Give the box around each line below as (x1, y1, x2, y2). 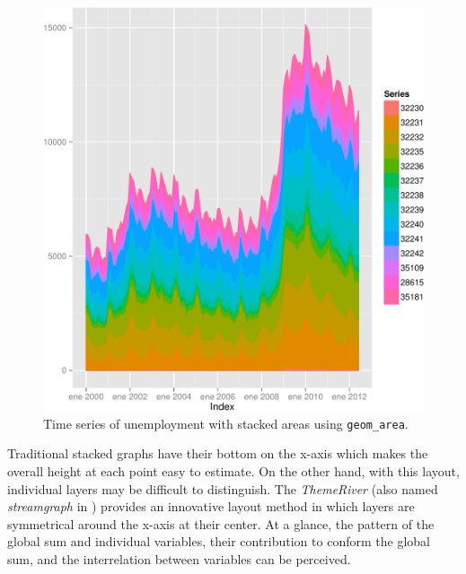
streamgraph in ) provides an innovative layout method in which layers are (7, 497, 415, 516)
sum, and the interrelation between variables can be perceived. (7, 549, 351, 568)
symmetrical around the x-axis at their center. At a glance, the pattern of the (7, 514, 435, 533)
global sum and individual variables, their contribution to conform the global (7, 532, 430, 551)
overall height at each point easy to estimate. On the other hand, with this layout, (7, 461, 460, 480)
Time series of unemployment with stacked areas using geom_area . (43, 413, 409, 432)
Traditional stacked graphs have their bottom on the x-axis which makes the (7, 444, 428, 463)
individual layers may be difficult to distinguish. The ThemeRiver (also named (7, 479, 438, 498)
